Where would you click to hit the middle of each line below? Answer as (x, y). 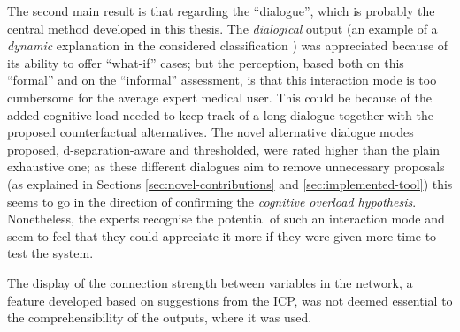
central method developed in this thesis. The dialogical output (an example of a (222, 28)
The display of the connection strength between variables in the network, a (210, 282)
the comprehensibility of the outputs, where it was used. (160, 317)
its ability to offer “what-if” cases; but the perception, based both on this (206, 62)
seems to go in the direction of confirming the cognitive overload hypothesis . (212, 201)
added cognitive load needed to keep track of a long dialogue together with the (220, 114)
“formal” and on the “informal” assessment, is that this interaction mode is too (222, 80)
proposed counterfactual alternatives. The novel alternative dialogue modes (211, 132)
